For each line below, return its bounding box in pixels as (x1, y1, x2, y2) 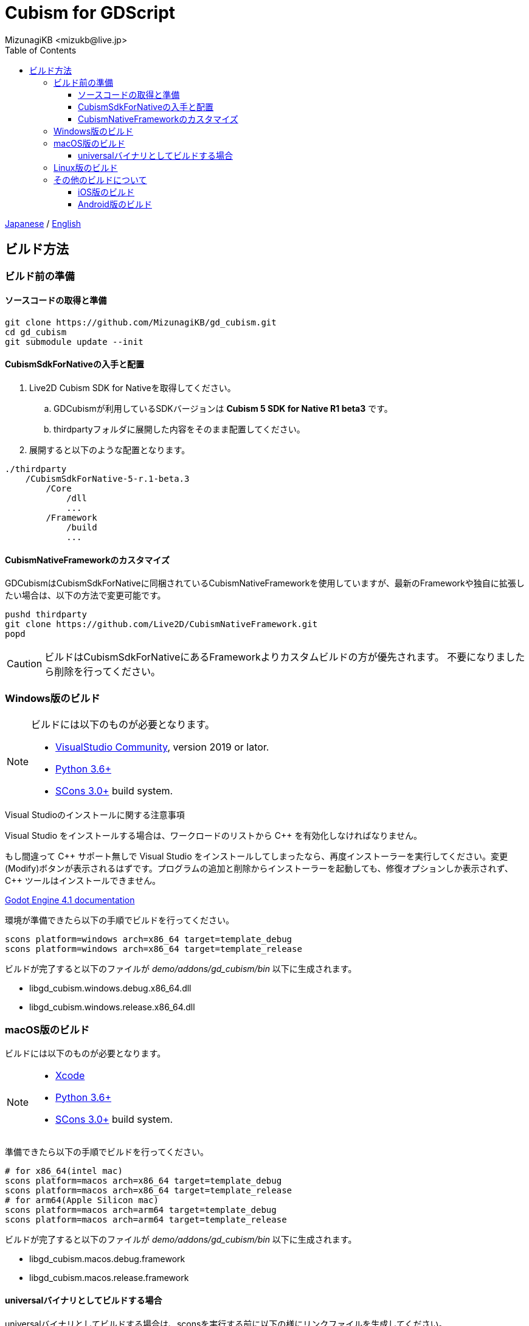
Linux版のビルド (54, 162, 118, 173)
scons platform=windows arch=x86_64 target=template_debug (5, 934, 292, 944)
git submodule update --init (5, 336, 143, 347)
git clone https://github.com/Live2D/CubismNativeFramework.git (5, 619, 318, 630)
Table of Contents (5, 44, 77, 55)
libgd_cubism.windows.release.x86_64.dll (29, 1002, 195, 1012)
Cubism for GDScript (5, 2, 176, 23)
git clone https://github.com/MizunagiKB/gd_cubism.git (5, 317, 277, 327)
